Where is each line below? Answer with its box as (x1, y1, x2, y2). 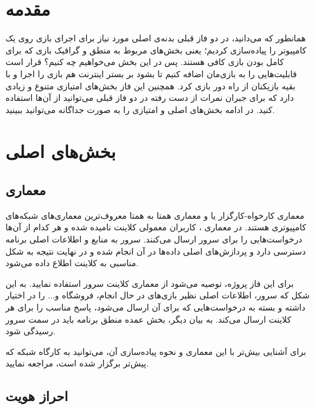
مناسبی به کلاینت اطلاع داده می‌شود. (5, 256, 138, 269)
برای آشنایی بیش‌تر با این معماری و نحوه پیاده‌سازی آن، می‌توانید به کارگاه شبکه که (5, 345, 306, 357)
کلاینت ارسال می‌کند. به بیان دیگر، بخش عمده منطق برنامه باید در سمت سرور (5, 312, 292, 325)
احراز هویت (5, 387, 68, 405)
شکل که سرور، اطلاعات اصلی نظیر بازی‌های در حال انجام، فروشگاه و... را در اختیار (5, 289, 310, 301)
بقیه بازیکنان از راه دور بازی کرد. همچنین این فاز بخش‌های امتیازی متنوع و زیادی (5, 79, 296, 92)
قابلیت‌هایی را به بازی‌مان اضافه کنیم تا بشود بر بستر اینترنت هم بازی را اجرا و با (5, 67, 297, 80)
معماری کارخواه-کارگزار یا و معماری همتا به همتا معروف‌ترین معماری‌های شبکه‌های (5, 208, 304, 221)
